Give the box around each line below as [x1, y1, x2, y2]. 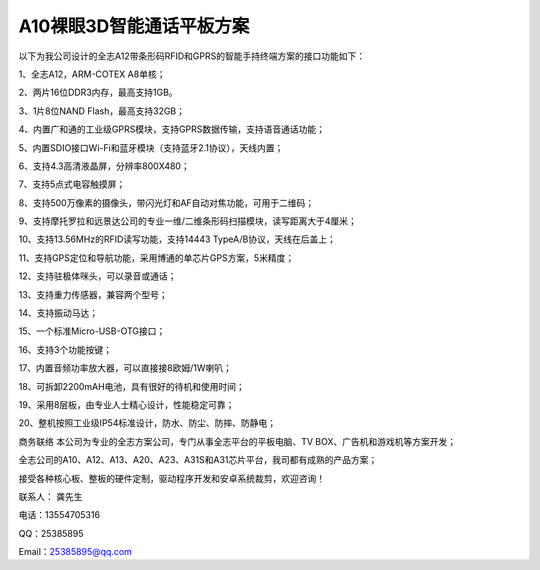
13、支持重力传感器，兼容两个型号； [18, 288, 169, 300]
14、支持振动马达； [18, 307, 99, 319]
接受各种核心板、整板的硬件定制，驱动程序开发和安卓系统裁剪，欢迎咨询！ [18, 472, 325, 484]
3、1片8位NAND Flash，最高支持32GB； [18, 105, 185, 117]
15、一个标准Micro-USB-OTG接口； [18, 325, 166, 337]
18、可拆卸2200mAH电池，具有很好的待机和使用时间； [18, 380, 245, 392]
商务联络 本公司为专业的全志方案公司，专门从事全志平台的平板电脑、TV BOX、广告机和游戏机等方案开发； [18, 435, 457, 447]
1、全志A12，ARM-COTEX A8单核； [18, 68, 166, 80]
